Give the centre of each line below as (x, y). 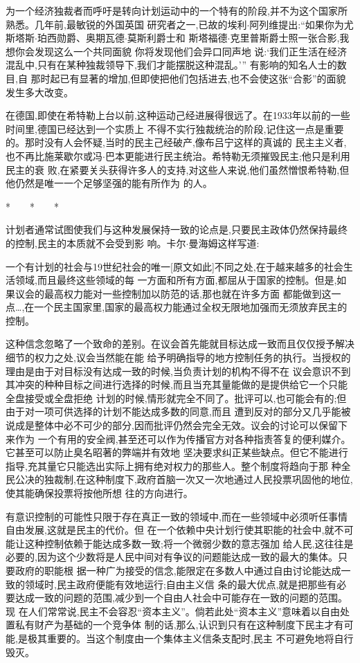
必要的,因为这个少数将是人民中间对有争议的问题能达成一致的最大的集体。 (172, 557)
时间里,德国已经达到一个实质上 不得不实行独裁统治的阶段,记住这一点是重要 (175, 128)
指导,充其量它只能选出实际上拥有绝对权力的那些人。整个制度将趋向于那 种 (173, 465)
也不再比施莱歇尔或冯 (54, 155)
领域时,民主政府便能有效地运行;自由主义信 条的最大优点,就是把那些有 (181, 584)
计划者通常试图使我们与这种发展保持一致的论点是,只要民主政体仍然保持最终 (177, 229)
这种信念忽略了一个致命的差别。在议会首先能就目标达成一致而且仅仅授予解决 (180, 344)
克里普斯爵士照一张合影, (285, 38)
